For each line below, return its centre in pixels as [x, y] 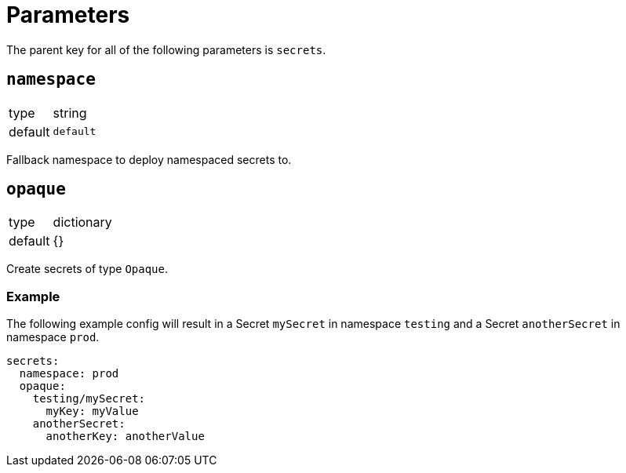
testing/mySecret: [89, 399]
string [70, 113]
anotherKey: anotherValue [125, 437]
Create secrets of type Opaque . [87, 269]
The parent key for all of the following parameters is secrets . [166, 49]
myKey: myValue [92, 411]
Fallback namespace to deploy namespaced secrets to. [149, 159]
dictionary [82, 222]
